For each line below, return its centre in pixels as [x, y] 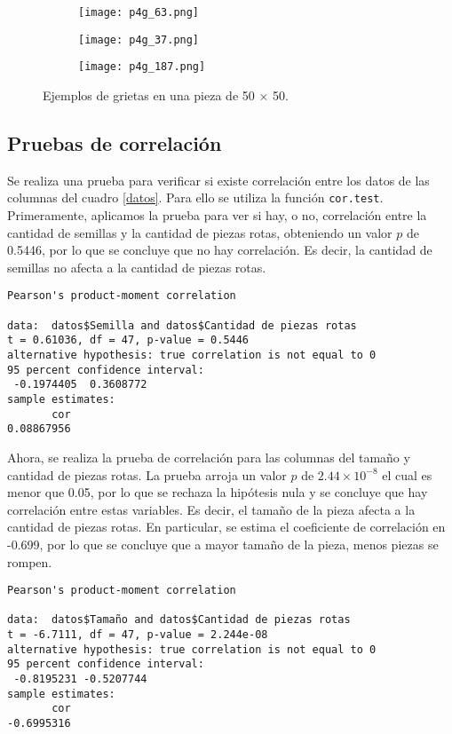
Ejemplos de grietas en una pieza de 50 [149, 95]
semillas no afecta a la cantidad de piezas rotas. [137, 267]
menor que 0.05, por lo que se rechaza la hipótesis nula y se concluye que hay [218, 492]
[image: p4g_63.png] [139, 12]
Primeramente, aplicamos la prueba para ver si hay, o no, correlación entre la [217, 215]
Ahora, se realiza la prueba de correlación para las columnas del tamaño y [209, 457]
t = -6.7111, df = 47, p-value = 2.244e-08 [138, 635]
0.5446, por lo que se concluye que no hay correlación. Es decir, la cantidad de [220, 250]
